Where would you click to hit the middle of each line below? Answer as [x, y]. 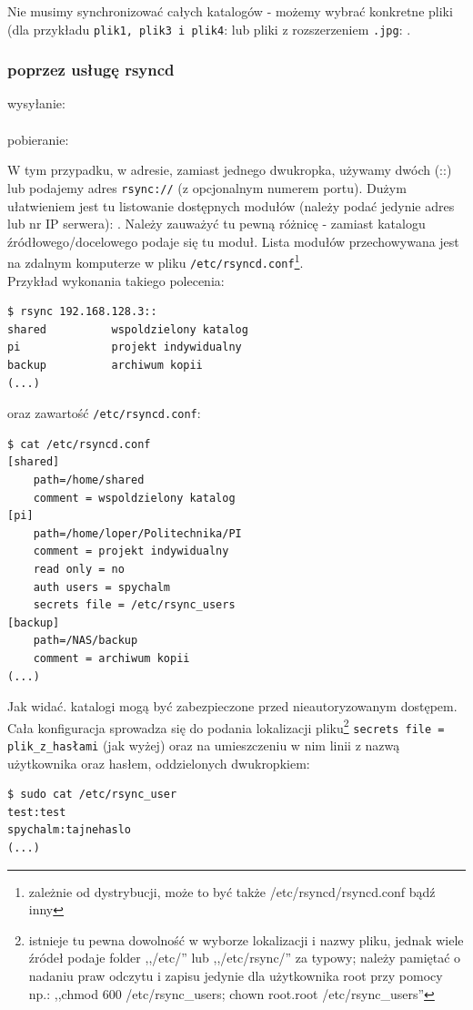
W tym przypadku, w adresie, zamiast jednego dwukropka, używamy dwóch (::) [230, 170]
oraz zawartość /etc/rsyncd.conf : [104, 413]
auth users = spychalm [101, 587]
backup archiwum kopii [105, 365]
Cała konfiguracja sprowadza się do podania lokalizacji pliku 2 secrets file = [226, 726]
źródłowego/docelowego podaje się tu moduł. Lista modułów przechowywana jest [233, 241]
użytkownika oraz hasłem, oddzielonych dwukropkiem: [159, 763]
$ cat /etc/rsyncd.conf [79, 444]
